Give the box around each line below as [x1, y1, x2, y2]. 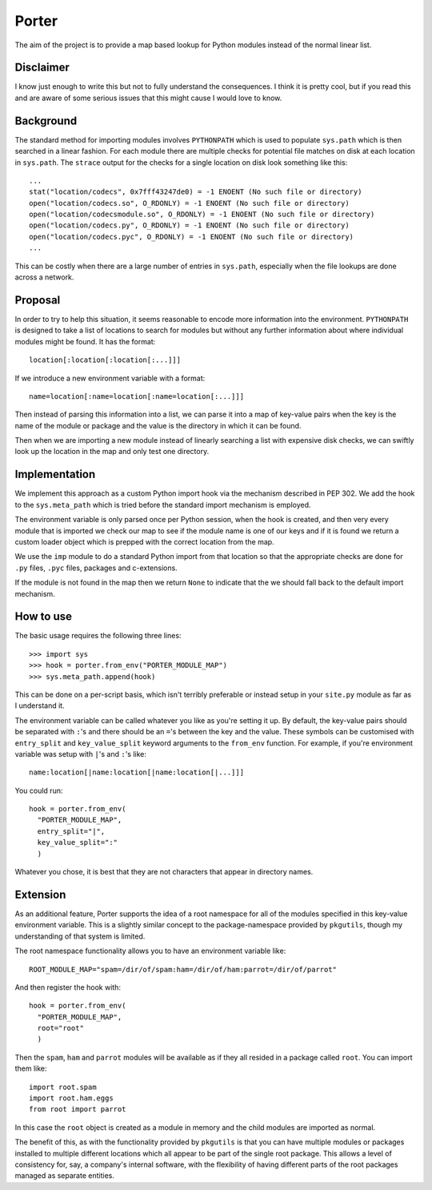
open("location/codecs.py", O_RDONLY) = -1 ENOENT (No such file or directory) [29, 221, 350, 230]
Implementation [14, 468, 96, 481]
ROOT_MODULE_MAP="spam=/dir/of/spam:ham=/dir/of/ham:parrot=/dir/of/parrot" [29, 965, 338, 974]
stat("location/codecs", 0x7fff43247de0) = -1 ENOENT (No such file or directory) [29, 187, 362, 196]
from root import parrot [29, 1105, 126, 1114]
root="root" [37, 1023, 84, 1033]
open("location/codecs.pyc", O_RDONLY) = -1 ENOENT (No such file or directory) [29, 232, 354, 241]
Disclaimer [14, 61, 70, 74]
